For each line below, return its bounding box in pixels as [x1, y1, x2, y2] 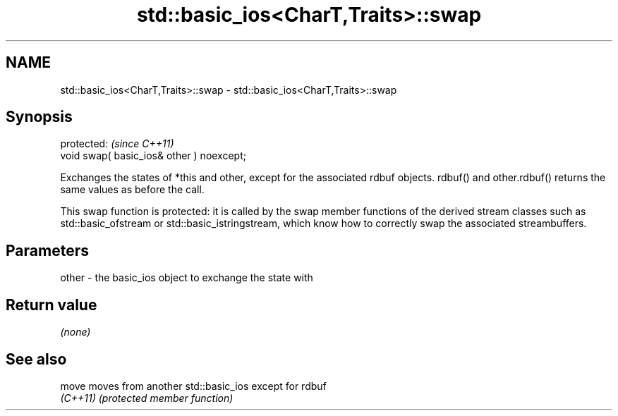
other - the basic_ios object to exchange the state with [60, 271, 313, 284]
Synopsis [6, 108, 73, 126]
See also [6, 350, 67, 368]
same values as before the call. [60, 183, 205, 196]
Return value [6, 295, 97, 314]
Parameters [6, 241, 89, 259]
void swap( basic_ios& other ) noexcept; [60, 149, 246, 162]
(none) [60, 326, 91, 338]
